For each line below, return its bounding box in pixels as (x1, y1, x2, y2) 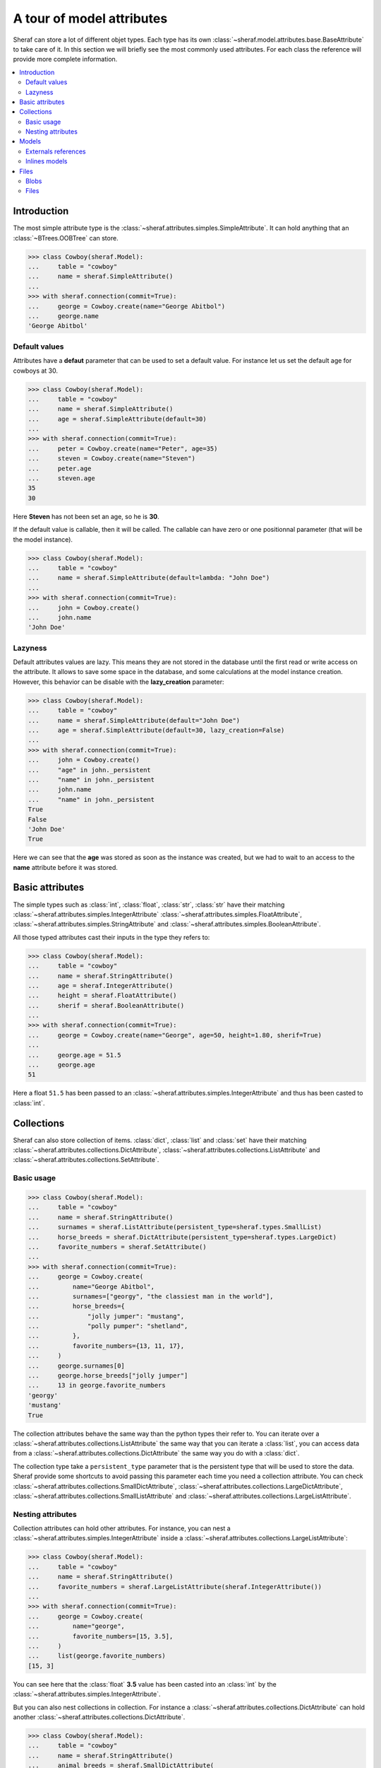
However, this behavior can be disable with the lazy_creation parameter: (13, 677, 224, 686)
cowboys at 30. (13, 366, 59, 375)
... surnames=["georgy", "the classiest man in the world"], (28, 1292, 274, 1301)
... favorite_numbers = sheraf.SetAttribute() (28, 1243, 207, 1251)
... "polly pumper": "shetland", (28, 1322, 188, 1330)
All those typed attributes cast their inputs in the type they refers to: (13, 933, 210, 941)
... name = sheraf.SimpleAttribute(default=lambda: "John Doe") (28, 574, 270, 582)
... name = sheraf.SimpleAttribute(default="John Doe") (28, 716, 241, 724)
